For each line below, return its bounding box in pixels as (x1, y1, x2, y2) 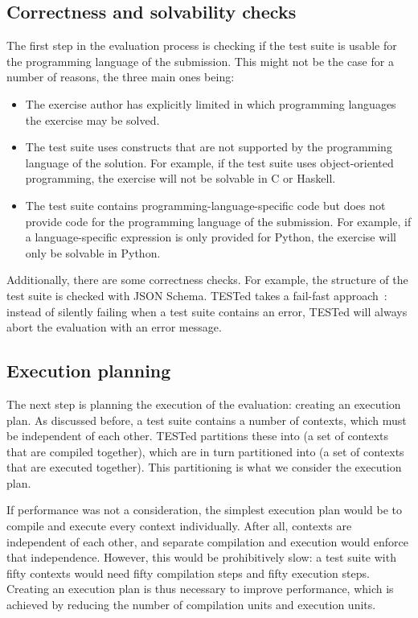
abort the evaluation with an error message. (6, 319, 222, 336)
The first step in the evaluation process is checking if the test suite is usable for (6, 37, 397, 54)
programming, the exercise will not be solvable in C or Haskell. (25, 170, 336, 187)
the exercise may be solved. (25, 111, 160, 128)
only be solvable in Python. (25, 244, 161, 261)
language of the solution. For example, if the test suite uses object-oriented (25, 154, 394, 171)
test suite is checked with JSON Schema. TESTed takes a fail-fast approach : (6, 286, 387, 303)
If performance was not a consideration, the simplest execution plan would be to (6, 501, 402, 518)
